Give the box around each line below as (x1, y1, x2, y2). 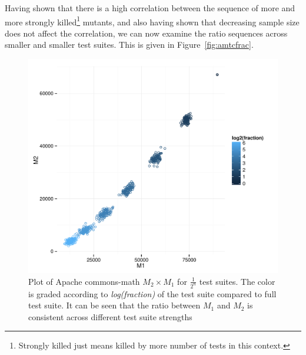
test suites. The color (199, 275, 275, 287)
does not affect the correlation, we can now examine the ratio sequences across (5, 27, 288, 39)
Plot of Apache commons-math (28, 275, 140, 287)
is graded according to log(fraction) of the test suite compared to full (28, 287, 277, 300)
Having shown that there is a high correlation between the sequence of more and (5, 2, 295, 14)
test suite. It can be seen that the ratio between (28, 299, 201, 311)
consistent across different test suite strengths (28, 310, 192, 323)
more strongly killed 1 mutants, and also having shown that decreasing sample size (5, 14, 300, 28)
